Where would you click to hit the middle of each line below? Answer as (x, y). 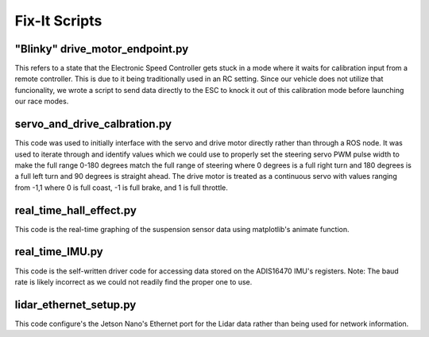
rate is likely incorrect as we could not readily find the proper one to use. (133, 281)
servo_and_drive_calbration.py (93, 124)
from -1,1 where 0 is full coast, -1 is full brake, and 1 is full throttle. (121, 188)
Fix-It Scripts (58, 21)
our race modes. (42, 101)
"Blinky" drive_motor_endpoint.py (102, 49)
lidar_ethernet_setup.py (75, 305)
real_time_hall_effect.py (75, 210)
